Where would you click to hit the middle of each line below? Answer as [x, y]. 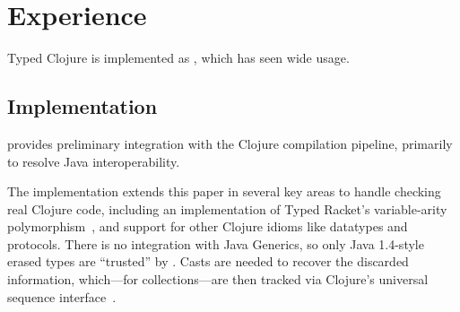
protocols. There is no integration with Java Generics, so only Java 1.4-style [216, 243]
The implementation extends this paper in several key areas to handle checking [224, 191]
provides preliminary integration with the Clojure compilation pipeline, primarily [230, 143]
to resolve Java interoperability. [94, 161]
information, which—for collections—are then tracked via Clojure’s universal [218, 279]
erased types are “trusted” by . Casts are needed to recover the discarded [208, 261]
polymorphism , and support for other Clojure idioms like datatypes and [208, 226]
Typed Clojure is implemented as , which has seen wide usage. [178, 58]
